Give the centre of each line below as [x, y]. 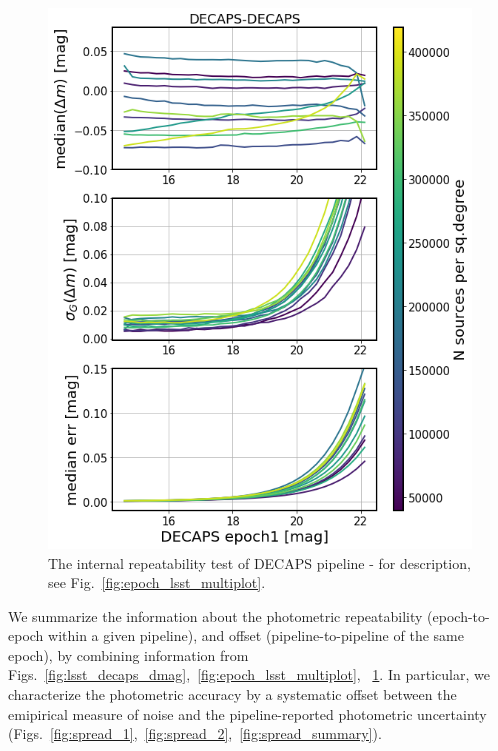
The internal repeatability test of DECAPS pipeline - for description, [259, 562]
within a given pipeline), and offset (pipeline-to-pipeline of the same [256, 635]
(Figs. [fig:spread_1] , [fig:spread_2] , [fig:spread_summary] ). [195, 733]
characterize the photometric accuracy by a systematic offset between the [232, 694]
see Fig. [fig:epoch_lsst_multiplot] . [157, 582]
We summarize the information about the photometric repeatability [215, 615]
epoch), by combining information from [128, 654]
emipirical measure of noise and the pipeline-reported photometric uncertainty [247, 713]
